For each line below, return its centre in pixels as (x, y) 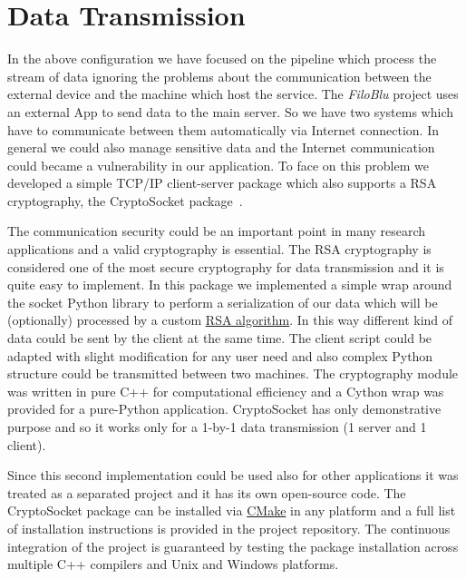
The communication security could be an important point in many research (217, 231)
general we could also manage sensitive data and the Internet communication (221, 147)
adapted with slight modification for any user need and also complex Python (220, 355)
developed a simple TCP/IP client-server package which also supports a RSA (222, 183)
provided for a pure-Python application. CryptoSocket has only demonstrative (224, 409)
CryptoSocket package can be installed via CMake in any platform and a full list (232, 510)
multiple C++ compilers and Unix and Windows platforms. (173, 564)
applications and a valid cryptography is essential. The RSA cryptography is (219, 249)
